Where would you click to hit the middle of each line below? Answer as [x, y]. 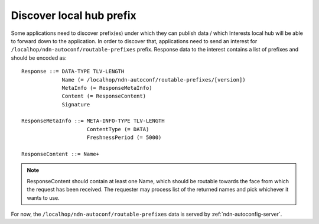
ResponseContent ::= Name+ [61, 154]
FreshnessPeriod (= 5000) [124, 138]
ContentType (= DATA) [118, 129]
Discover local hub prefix [74, 15]
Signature [76, 104]
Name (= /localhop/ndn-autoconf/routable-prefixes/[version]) [154, 79]
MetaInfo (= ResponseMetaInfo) [107, 88]
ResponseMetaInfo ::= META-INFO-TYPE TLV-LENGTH [93, 121]
